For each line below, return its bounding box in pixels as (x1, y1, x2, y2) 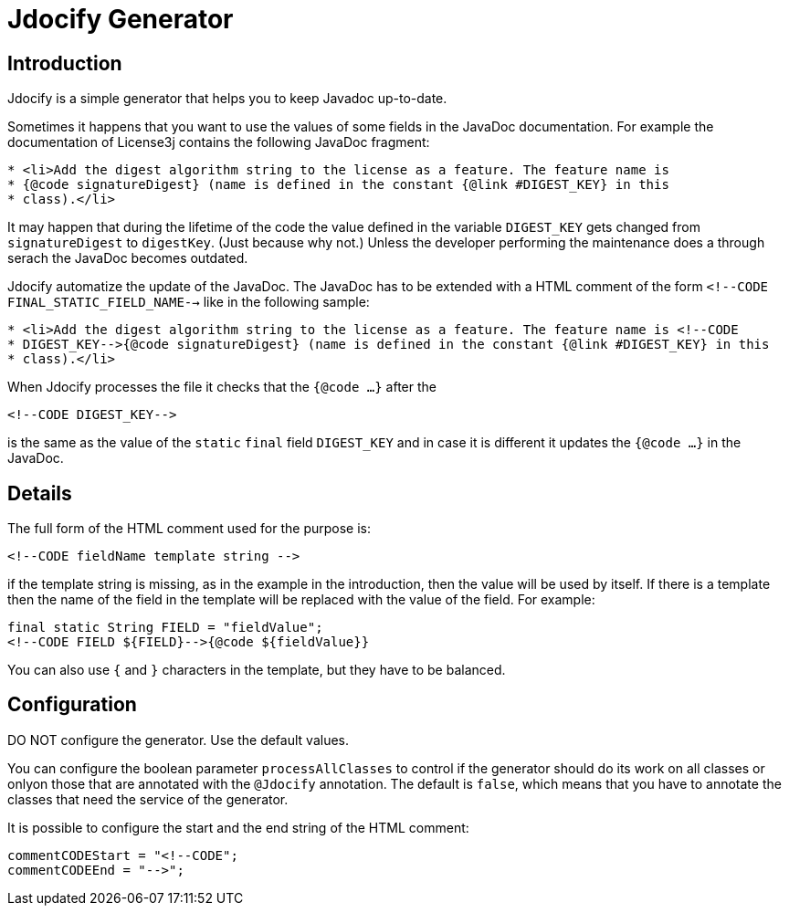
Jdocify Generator (7, 4, 234, 35)
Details (7, 481, 72, 505)
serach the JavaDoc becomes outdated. (7, 250, 248, 267)
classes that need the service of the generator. (7, 791, 289, 807)
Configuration (7, 693, 137, 717)
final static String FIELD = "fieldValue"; (7, 620, 323, 635)
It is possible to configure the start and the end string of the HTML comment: (7, 819, 469, 835)
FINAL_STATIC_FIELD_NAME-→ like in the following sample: (7, 294, 370, 310)
